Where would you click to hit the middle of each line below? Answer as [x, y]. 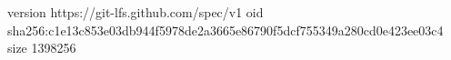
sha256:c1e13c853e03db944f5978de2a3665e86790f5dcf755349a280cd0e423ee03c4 [225, 30]
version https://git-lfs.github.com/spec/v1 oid [135, 12]
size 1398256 [42, 48]
